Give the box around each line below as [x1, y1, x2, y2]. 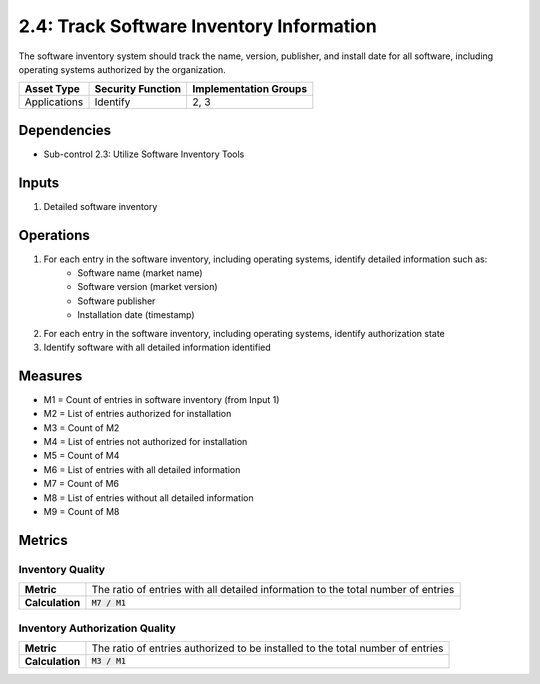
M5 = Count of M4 [43, 450, 120, 462]
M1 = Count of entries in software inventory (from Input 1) [43, 393, 280, 405]
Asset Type [24, 82, 80, 96]
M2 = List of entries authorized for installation [43, 408, 232, 420]
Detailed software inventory [43, 200, 158, 212]
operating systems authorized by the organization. [18, 63, 227, 75]
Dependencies [18, 121, 112, 139]
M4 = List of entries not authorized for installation [43, 436, 248, 448]
